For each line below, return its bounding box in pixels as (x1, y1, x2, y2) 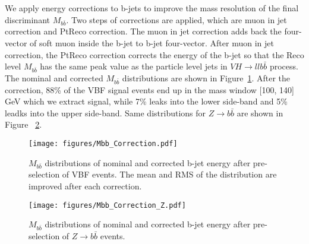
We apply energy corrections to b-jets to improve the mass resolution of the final (5, 2, 299, 14)
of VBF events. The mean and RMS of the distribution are (62, 168, 277, 180)
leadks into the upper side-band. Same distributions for (5, 106, 206, 119)
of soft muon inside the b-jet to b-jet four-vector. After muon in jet (30, 36, 274, 49)
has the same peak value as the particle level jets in (40, 60, 228, 72)
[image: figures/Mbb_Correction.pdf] (29, 140, 178, 148)
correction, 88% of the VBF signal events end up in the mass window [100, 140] (5, 83, 294, 96)
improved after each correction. (29, 180, 142, 192)
